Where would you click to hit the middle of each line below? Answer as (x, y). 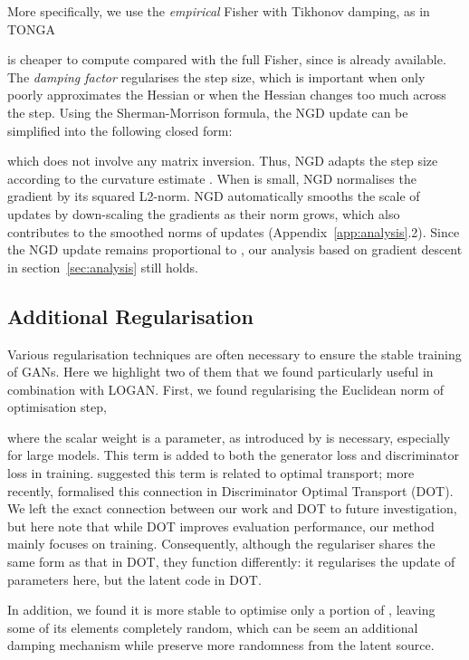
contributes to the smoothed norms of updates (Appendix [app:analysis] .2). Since (234, 231)
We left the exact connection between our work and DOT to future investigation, (232, 508)
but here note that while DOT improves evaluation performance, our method (221, 526)
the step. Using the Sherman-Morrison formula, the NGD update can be (208, 112)
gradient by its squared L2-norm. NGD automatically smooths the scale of (214, 196)
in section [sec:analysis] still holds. (103, 267)
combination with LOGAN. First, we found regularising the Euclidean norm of (226, 389)
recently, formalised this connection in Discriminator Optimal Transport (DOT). (230, 490)
